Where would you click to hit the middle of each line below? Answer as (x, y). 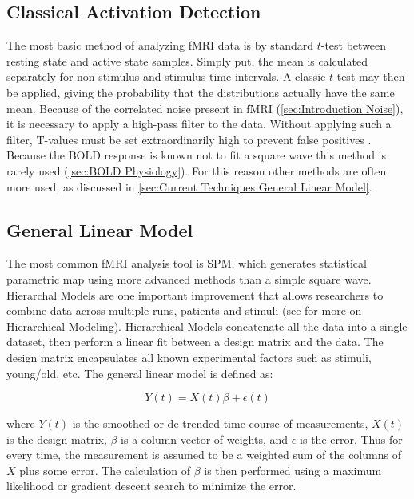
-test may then (369, 76)
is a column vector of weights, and (205, 439)
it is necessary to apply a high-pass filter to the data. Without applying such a (199, 124)
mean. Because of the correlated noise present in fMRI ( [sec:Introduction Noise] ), (205, 108)
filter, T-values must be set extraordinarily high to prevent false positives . (189, 139)
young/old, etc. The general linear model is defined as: (140, 373)
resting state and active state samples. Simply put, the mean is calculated (187, 60)
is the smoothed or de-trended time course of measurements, (220, 423)
